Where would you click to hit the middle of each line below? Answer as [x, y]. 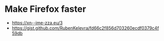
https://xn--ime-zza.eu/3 [37, 23]
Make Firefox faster [45, 9]
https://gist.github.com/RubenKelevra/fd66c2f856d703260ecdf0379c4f [85, 28]
